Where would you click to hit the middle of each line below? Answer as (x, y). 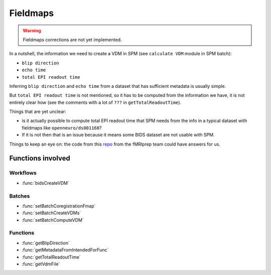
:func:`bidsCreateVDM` (46, 183)
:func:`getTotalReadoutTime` (51, 257)
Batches (20, 196)
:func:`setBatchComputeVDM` (53, 220)
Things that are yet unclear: (38, 112)
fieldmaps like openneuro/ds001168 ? (62, 127)
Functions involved (40, 158)
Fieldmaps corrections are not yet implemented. (72, 40)
